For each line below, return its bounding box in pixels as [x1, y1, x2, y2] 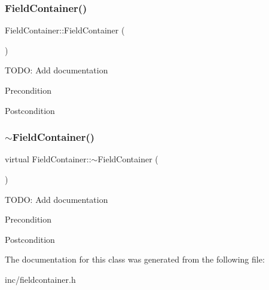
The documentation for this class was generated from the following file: [5, 253, 265, 266]
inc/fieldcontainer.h [5, 273, 76, 285]
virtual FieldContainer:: [5, 153, 91, 165]
